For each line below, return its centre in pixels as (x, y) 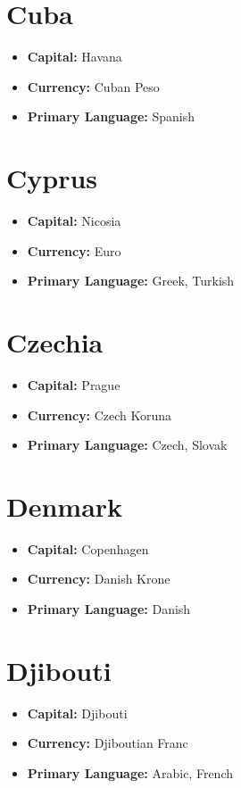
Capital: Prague (74, 384)
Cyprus (52, 178)
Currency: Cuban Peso (93, 86)
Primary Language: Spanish (111, 116)
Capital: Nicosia (74, 221)
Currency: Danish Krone (99, 579)
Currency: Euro (74, 250)
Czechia (55, 342)
